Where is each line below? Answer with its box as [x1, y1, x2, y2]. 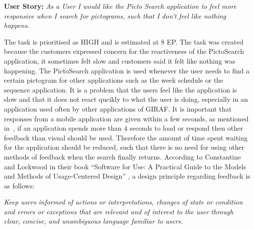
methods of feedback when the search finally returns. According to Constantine [4, 151, 241, 161]
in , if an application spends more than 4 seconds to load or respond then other [4, 123, 243, 133]
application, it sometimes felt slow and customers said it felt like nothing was [4, 55, 235, 66]
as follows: [4, 180, 35, 190]
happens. [4, 20, 30, 30]
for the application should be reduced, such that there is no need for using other [4, 142, 245, 152]
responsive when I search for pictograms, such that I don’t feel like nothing [4, 10, 226, 21]
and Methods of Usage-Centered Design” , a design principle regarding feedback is [4, 171, 251, 181]
